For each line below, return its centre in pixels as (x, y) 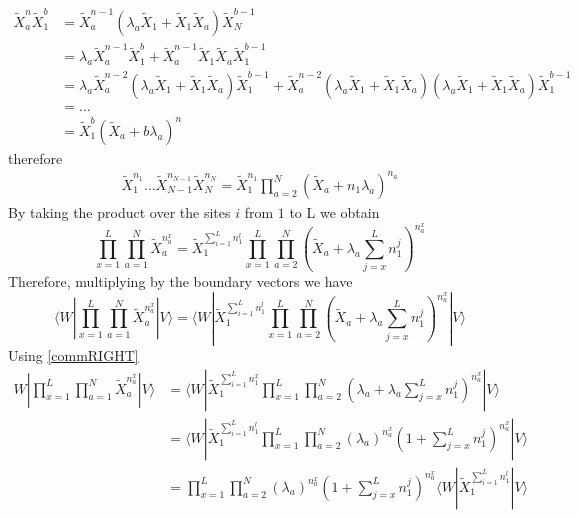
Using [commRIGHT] (73, 354)
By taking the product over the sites (119, 211)
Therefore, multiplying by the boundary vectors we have (180, 281)
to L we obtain (334, 211)
